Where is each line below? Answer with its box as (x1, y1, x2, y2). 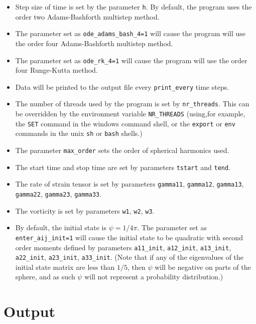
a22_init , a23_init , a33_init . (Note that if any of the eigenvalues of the (15, 252, 244, 262)
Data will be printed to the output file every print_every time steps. (15, 81, 229, 92)
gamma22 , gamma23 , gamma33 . (15, 189, 102, 199)
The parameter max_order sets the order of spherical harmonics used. (15, 145, 229, 155)
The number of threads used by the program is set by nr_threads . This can (15, 98, 249, 109)
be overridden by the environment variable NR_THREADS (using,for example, (15, 108, 245, 119)
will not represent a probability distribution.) (84, 271, 223, 282)
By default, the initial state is (15, 222, 106, 233)
